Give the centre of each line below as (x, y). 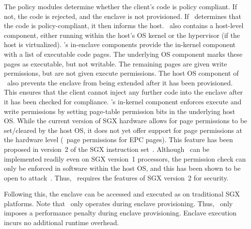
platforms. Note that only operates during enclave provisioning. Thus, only (118, 203)
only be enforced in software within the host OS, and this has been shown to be (122, 168)
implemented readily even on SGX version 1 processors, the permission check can (125, 158)
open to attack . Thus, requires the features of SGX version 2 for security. (116, 177)
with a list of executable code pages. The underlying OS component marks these (123, 54)
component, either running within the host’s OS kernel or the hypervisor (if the (122, 35)
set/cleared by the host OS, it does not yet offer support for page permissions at (123, 130)
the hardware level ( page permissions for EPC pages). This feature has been (118, 139)
